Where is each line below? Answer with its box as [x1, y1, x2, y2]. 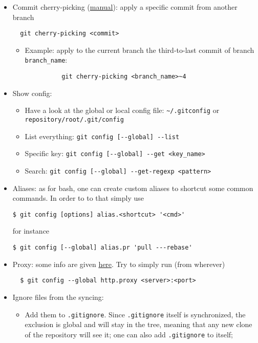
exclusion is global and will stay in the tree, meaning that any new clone [25, 319, 252, 330]
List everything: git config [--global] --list [25, 130, 180, 141]
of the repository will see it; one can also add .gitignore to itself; [25, 329, 233, 339]
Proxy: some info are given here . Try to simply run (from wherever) [12, 258, 225, 269]
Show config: [12, 87, 52, 98]
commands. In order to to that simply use [12, 193, 144, 203]
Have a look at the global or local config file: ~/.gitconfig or [25, 105, 220, 116]
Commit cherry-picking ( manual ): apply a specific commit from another [12, 2, 238, 12]
